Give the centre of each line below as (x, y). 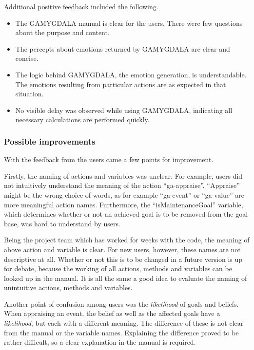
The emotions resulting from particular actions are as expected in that (121, 84)
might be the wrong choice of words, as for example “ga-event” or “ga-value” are (124, 194)
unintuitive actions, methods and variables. (68, 287)
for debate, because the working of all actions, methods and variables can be (118, 268)
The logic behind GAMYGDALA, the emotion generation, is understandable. (131, 74)
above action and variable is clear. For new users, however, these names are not (122, 249)
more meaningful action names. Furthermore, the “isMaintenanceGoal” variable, (124, 204)
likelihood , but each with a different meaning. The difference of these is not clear (124, 323)
